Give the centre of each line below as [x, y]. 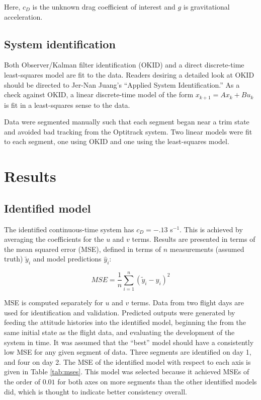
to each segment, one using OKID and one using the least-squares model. [117, 141]
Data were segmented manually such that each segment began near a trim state [127, 122]
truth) [14, 259]
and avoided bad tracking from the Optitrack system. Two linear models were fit [128, 131]
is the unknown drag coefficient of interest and [104, 7]
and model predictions [67, 259]
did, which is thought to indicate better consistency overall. [96, 391]
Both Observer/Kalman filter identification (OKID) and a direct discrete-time [124, 65]
